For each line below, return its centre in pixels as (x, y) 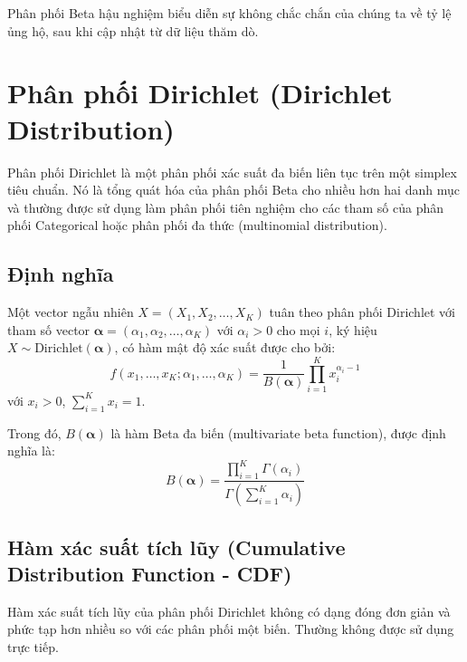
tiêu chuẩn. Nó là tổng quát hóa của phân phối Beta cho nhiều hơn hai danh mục (233, 190)
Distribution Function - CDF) (150, 573)
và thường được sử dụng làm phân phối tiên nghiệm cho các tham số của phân (226, 207)
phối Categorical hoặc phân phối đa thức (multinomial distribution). (197, 225)
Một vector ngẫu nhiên (71, 312)
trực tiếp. (33, 646)
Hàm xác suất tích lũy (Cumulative (176, 547)
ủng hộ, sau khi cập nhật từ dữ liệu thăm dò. (133, 30)
